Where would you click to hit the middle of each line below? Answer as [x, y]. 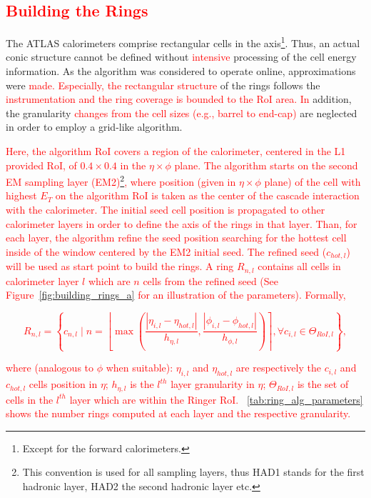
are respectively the [278, 368]
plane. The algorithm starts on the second [266, 165]
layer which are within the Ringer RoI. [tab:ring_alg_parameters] [216, 399]
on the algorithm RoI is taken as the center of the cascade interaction [207, 195]
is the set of [323, 384]
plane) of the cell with [312, 181]
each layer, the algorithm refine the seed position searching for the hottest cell [176, 238]
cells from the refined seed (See [210, 280]
